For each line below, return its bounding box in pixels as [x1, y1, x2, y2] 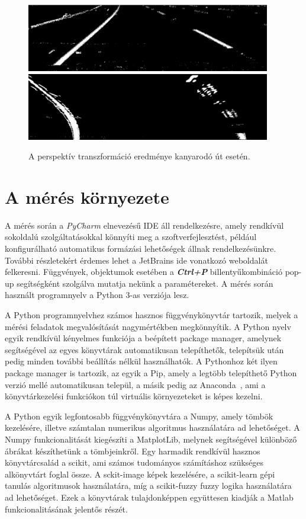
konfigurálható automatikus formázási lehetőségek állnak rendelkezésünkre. [5, 242, 276, 255]
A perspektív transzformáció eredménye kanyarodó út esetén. [28, 150, 250, 162]
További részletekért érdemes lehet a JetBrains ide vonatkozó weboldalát [5, 254, 268, 266]
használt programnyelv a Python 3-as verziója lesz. [5, 289, 189, 301]
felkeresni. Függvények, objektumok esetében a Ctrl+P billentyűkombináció [5, 265, 282, 278]
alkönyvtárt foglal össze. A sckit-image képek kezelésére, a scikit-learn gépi [5, 467, 275, 480]
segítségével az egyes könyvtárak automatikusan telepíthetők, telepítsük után [5, 343, 284, 355]
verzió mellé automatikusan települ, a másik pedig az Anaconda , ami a [5, 378, 266, 390]
